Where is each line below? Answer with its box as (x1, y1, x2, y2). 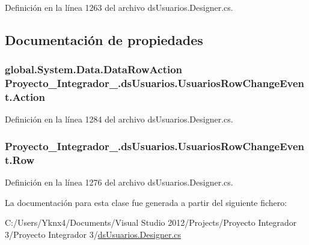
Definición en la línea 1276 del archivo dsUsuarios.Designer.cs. (5, 176, 233, 189)
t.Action (5, 89, 45, 104)
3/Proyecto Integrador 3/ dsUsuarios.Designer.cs (5, 228, 182, 240)
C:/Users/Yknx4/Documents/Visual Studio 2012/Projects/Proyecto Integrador (5, 216, 297, 229)
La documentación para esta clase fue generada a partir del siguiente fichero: (5, 196, 287, 208)
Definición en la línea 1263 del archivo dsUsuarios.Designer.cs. (5, 1, 233, 13)
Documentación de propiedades (5, 30, 203, 49)
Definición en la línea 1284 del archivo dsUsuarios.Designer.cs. (5, 113, 233, 126)
